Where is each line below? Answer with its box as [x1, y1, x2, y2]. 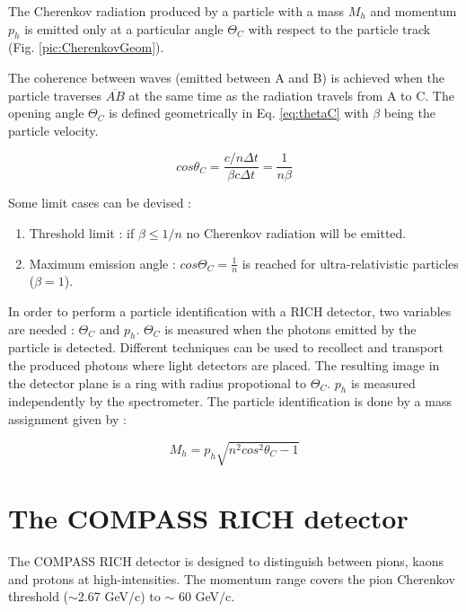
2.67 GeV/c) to [77, 587, 161, 606]
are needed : [8, 319, 75, 338]
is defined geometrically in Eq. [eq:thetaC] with [109, 103, 369, 122]
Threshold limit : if [29, 224, 135, 243]
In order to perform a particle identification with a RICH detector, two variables [8, 302, 452, 321]
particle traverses [8, 85, 102, 104]
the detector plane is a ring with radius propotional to [8, 373, 307, 392]
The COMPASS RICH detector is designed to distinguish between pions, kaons [8, 552, 444, 571]
